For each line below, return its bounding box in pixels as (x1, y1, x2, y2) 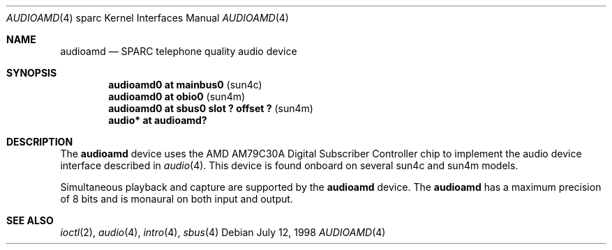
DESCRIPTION (6, 136, 73, 148)
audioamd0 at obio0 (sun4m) (108, 91, 246, 102)
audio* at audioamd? (108, 114, 207, 126)
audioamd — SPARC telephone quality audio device (60, 45, 297, 57)
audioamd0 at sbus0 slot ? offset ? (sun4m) (108, 102, 313, 114)
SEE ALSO (6, 214, 54, 226)
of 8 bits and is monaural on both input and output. (60, 193, 293, 205)
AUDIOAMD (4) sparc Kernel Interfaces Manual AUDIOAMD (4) (6, 12, 289, 24)
